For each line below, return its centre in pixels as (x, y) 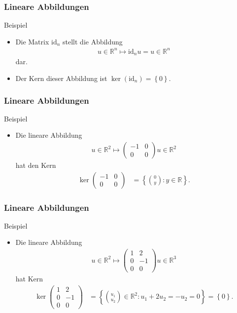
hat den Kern (36, 165)
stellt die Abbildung (93, 41)
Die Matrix (32, 41)
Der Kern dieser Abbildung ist (61, 78)
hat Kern (29, 279)
